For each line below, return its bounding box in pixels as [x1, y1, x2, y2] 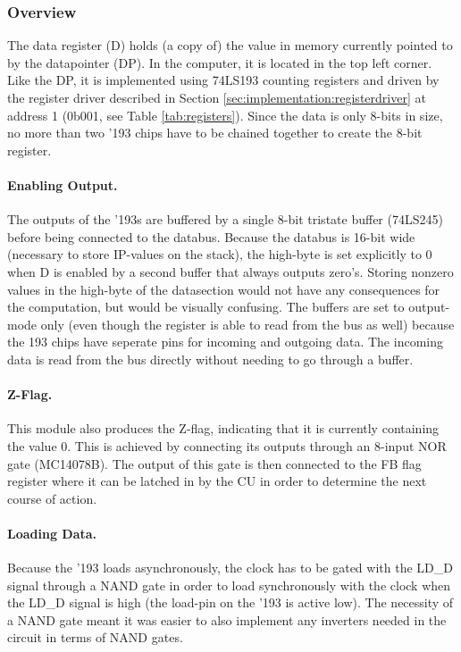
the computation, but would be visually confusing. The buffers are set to [7, 297, 405, 316]
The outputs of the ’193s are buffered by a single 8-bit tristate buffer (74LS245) [7, 210, 443, 229]
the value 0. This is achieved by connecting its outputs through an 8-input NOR [7, 436, 447, 455]
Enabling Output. [7, 175, 118, 194]
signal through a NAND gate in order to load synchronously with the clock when [7, 575, 451, 594]
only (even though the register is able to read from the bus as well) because [40, 314, 455, 333]
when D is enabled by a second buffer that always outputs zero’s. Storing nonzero [7, 262, 454, 280]
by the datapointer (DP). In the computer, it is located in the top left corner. [7, 53, 432, 71]
